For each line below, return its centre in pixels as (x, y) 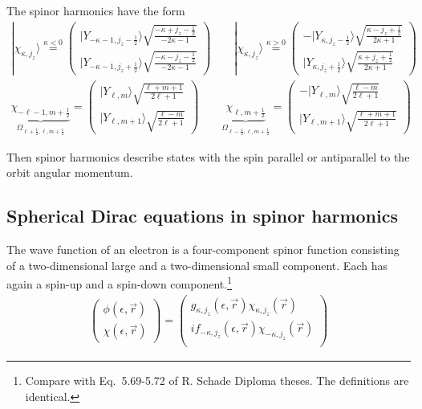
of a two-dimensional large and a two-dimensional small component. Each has (197, 265)
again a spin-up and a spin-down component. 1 (119, 283)
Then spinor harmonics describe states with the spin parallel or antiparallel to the (208, 156)
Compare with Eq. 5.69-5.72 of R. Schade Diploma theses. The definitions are (217, 380)
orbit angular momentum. (70, 172)
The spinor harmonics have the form (96, 10)
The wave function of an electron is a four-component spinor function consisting (203, 249)
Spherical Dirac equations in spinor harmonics (202, 216)
